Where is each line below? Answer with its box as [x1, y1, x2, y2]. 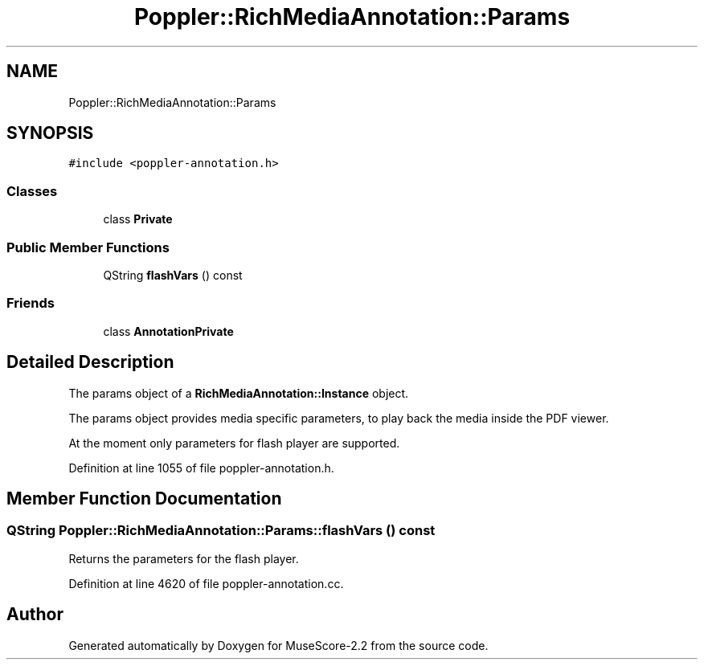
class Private [103, 212, 173, 227]
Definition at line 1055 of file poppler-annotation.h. [68, 460, 334, 475]
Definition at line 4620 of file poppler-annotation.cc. [68, 576, 344, 590]
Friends [6, 295, 55, 312]
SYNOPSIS [6, 123, 94, 144]
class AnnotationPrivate [103, 324, 234, 338]
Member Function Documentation [6, 488, 282, 509]
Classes [6, 182, 58, 199]
